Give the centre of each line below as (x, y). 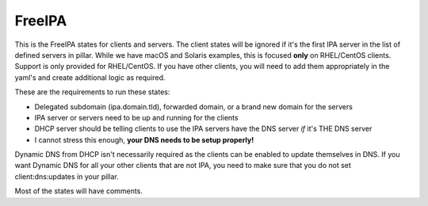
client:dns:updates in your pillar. (67, 176)
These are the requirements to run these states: (92, 92)
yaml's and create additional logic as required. (90, 77)
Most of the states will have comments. (78, 191)
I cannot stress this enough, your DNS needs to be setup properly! (144, 139)
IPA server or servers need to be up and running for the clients (136, 117)
